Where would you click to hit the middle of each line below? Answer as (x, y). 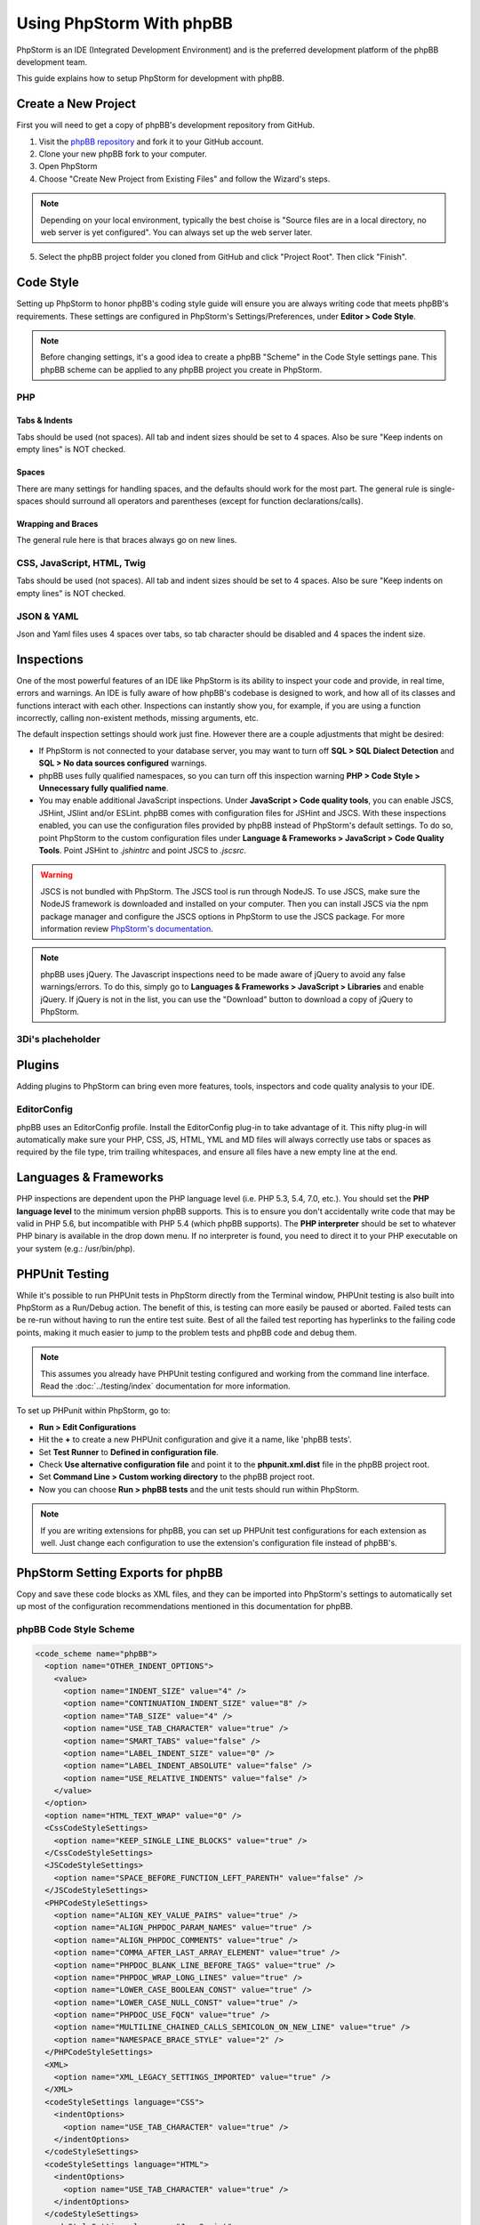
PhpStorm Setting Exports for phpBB (120, 1572)
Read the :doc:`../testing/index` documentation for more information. (165, 1386)
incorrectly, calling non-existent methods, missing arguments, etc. (138, 718)
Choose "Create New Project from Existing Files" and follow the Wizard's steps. (184, 179)
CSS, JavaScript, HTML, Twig (81, 563)
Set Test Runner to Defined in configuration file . (129, 1452)
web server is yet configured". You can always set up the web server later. (176, 232)
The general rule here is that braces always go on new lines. (127, 540)
